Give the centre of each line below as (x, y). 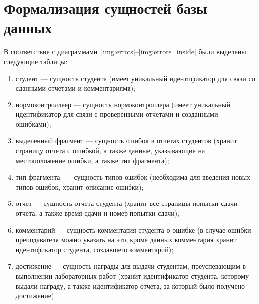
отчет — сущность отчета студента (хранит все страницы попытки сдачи (127, 203)
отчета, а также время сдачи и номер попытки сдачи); (97, 213)
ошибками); (33, 124)
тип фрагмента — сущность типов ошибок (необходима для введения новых (133, 177)
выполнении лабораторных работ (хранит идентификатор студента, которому (132, 276)
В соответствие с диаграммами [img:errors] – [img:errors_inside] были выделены (125, 51)
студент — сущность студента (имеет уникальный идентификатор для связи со (135, 78)
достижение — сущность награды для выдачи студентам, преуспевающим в (131, 266)
